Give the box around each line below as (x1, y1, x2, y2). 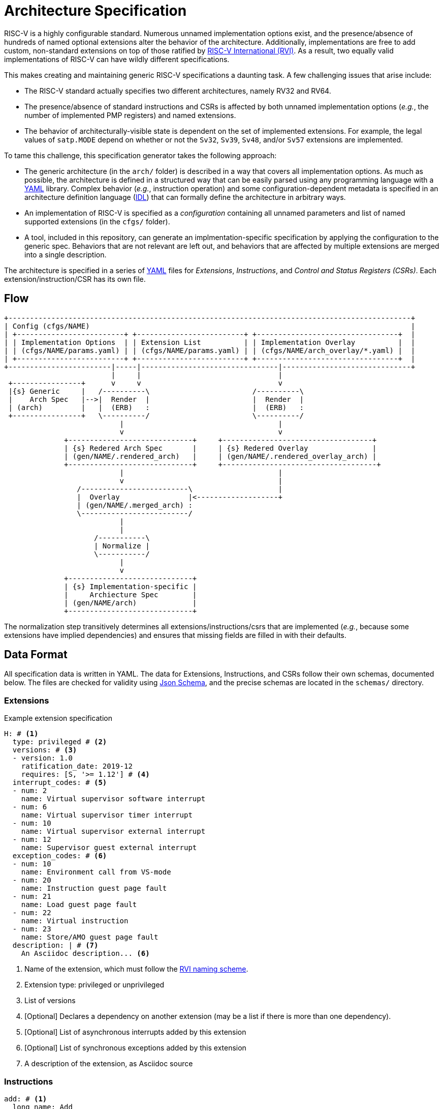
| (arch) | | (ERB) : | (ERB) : (8, 403, 304, 412)
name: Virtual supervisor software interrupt (21, 795, 206, 803)
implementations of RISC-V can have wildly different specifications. (4, 54, 230, 64)
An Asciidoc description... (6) (21, 949, 150, 958)
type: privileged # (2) (12, 738, 107, 746)
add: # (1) (4, 1094, 47, 1103)
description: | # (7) (12, 941, 99, 950)
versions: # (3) (12, 746, 77, 754)
